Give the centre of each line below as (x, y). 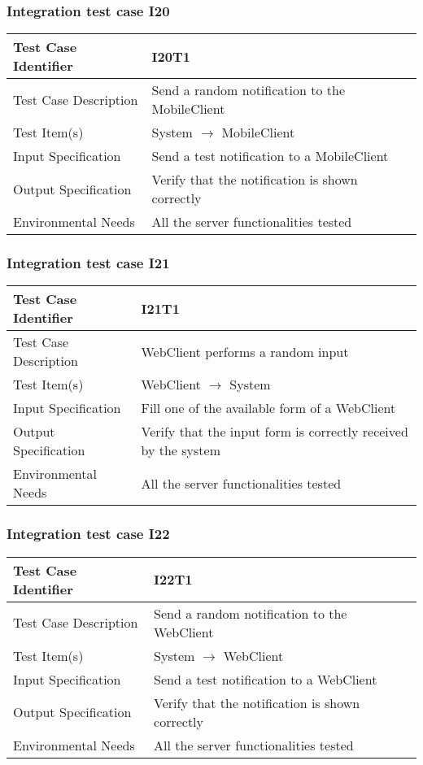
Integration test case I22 (88, 534)
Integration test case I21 (88, 263)
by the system (181, 450)
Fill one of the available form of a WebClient (268, 408)
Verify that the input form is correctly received (275, 432)
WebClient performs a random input (245, 351)
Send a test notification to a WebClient (266, 679)
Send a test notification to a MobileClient (270, 156)
